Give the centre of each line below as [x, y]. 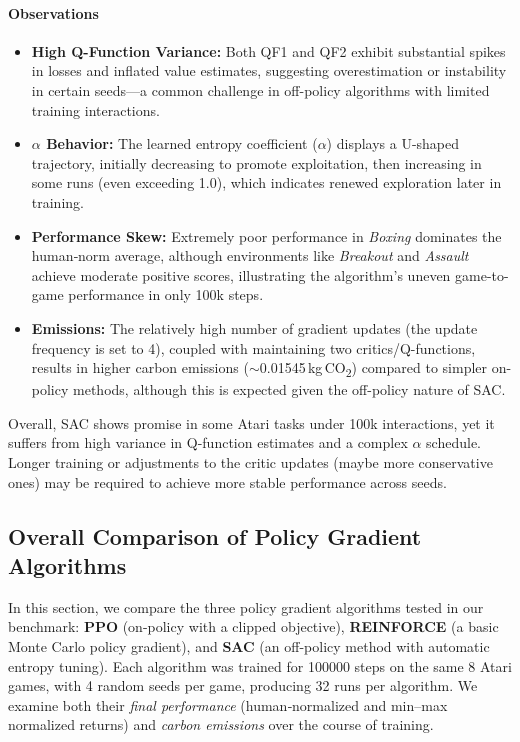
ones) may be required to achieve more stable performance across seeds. [227, 481]
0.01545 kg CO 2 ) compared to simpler [373, 368]
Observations [53, 12]
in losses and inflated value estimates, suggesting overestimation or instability [269, 70]
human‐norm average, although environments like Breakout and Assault [250, 255]
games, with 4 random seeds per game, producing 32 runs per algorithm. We [243, 685]
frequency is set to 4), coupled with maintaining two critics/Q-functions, [253, 347]
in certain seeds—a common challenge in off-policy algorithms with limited [260, 89]
